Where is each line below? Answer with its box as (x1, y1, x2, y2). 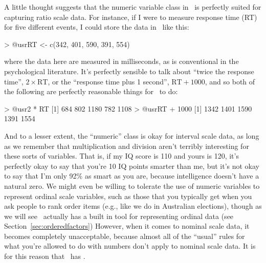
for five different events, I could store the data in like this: (4, 21, 189, 32)
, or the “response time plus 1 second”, (48, 76, 169, 86)
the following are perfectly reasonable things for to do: (4, 86, 178, 97)
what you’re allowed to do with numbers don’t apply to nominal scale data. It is (4, 240, 256, 251)
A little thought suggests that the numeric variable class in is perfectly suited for (4, 2, 261, 12)
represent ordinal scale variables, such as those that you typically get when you (4, 190, 252, 201)
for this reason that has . (4, 251, 85, 261)
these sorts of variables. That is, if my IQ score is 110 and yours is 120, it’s (4, 150, 239, 161)
